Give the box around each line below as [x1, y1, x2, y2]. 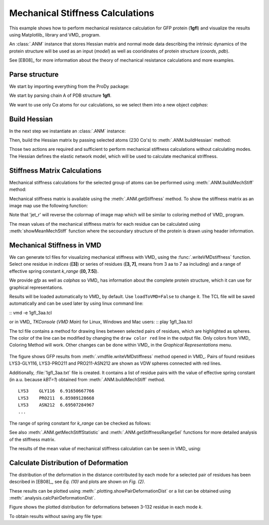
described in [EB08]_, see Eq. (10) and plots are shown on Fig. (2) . [9, 479, 145, 485]
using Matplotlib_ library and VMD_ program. [9, 31, 101, 37]
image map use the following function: [9, 202, 88, 208]
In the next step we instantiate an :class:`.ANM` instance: [9, 128, 126, 134]
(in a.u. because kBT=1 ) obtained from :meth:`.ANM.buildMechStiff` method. [9, 376, 165, 382]
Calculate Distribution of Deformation [9, 459, 129, 467]
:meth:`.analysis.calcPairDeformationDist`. [9, 495, 96, 501]
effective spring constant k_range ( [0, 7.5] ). [9, 268, 99, 274]
